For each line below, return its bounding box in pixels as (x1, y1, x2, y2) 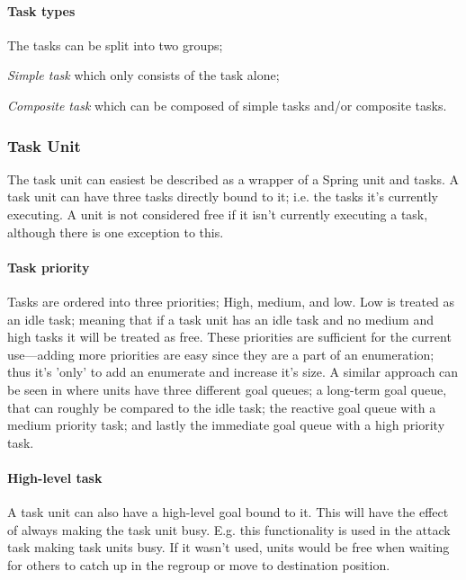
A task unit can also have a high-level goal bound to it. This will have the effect (7, 503, 449, 522)
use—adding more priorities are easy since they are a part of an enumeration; (7, 344, 435, 363)
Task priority (7, 257, 90, 276)
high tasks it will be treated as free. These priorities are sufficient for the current (7, 327, 452, 346)
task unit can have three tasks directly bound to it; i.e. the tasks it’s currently (7, 187, 438, 206)
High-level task (7, 468, 103, 486)
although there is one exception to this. (7, 222, 224, 241)
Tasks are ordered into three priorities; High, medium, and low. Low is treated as (7, 291, 455, 310)
